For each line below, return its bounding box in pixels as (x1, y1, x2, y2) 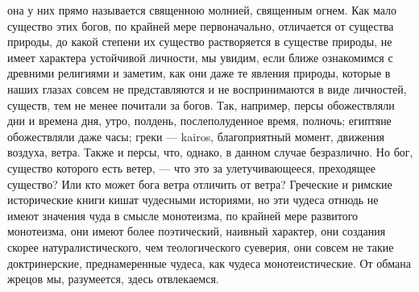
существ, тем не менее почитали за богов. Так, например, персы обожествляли (7, 96, 395, 113)
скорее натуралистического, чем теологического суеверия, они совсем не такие (7, 238, 394, 255)
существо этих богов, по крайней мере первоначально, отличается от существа (7, 17, 394, 34)
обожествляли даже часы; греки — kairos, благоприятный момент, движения (7, 127, 384, 144)
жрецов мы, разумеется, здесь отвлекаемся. (7, 270, 219, 287)
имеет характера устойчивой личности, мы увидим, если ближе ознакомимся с (7, 48, 393, 65)
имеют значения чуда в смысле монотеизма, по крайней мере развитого (7, 206, 359, 223)
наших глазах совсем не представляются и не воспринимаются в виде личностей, (7, 80, 407, 97)
